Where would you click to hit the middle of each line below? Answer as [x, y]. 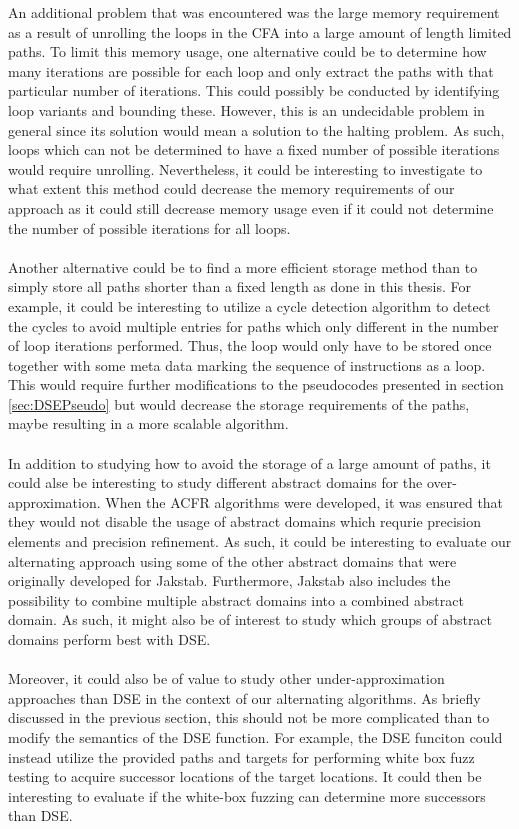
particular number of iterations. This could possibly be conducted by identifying [254, 90]
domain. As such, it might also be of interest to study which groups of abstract [250, 619]
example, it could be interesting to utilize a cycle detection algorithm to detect [249, 305]
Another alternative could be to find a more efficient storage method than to [243, 266]
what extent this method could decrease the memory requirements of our [231, 188]
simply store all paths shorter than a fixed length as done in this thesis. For [239, 286]
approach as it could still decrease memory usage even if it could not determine [251, 207]
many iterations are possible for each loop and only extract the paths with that [251, 70]
